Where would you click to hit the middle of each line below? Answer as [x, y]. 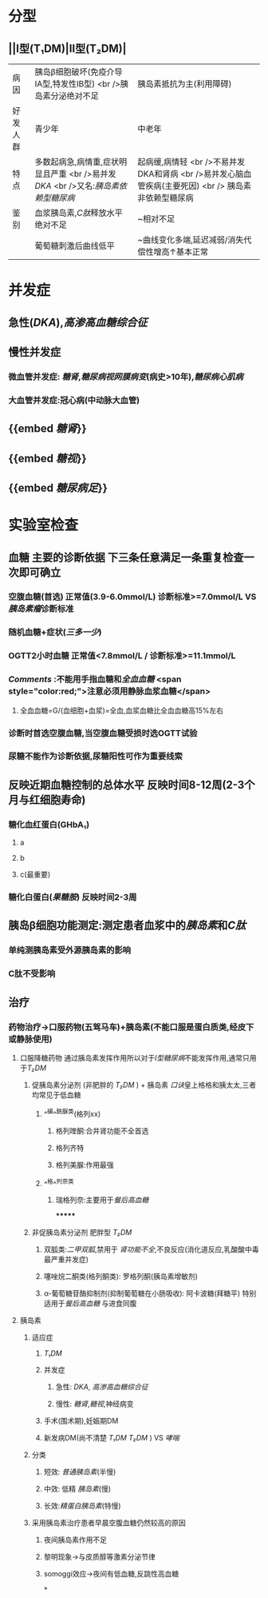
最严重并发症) [66, 1260]
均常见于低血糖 [56, 1095]
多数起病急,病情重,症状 [77, 162]
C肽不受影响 [32, 974]
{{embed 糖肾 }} [47, 429]
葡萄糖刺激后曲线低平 [75, 246]
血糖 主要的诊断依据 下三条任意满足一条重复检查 [126, 557]
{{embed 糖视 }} [47, 458]
